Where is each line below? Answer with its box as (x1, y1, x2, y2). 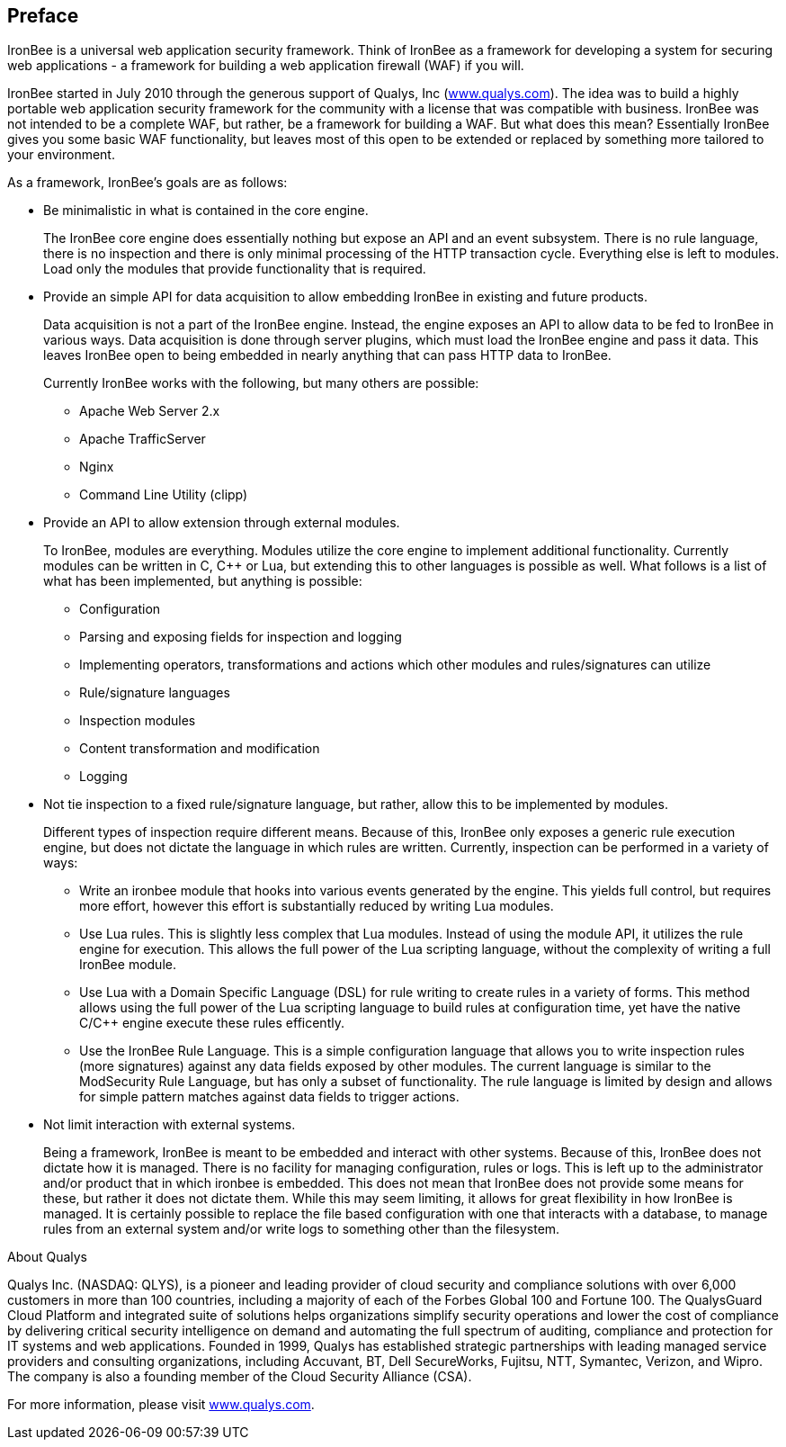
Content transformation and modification (79, 741, 320, 757)
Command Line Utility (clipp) (79, 487, 248, 503)
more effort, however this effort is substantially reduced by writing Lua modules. (79, 898, 554, 914)
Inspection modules (79, 713, 196, 729)
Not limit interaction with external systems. (43, 1117, 296, 1133)
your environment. (7, 147, 115, 163)
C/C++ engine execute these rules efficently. (79, 1015, 344, 1031)
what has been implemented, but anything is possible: (43, 573, 362, 589)
